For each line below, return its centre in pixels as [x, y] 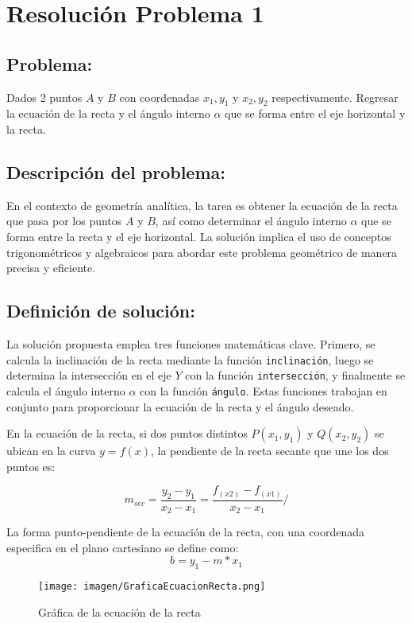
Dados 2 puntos [44, 97]
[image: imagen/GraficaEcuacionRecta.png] [152, 587]
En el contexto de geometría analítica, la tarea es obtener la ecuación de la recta [202, 205]
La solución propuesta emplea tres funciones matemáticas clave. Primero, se [191, 343]
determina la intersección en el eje [89, 375]
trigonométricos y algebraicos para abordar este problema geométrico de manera [202, 252]
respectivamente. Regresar [335, 97]
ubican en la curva [51, 451]
